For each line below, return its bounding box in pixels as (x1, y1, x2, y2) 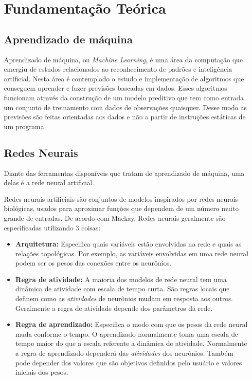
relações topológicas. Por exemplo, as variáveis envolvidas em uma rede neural (15, 248, 249, 258)
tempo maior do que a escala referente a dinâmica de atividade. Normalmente (15, 338, 247, 348)
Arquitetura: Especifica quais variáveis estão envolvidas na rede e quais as (15, 239, 242, 249)
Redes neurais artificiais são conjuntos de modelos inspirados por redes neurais (4, 193, 238, 204)
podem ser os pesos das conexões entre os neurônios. (15, 258, 172, 268)
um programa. (4, 121, 46, 131)
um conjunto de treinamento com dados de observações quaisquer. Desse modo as (4, 102, 247, 112)
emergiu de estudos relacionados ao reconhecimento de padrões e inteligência (4, 64, 233, 74)
